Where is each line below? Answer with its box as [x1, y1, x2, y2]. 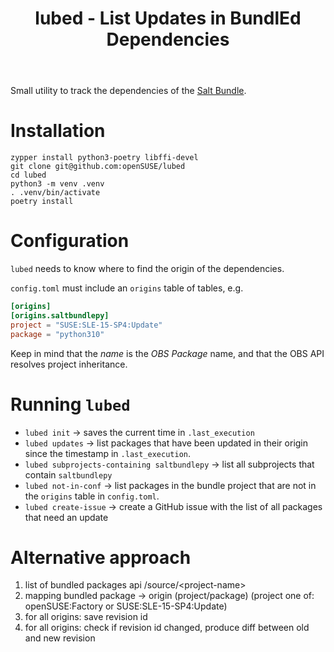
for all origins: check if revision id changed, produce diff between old [24, 622, 310, 634]
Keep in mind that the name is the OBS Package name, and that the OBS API [10, 347, 325, 359]
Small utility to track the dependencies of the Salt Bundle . [10, 85, 247, 97]
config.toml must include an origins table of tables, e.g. [10, 282, 244, 294]
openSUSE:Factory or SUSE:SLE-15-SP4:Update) [24, 600, 228, 612]
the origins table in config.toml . [24, 490, 160, 502]
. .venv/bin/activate [10, 188, 101, 198]
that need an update [24, 511, 109, 523]
